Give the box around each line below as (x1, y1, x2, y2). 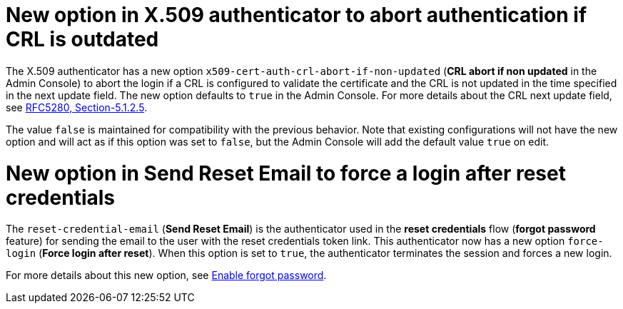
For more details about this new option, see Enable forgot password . (6, 269, 327, 282)
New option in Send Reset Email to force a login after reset (6, 161, 566, 186)
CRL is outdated (6, 27, 159, 51)
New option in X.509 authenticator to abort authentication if (6, 3, 587, 27)
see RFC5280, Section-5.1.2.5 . (6, 101, 148, 113)
